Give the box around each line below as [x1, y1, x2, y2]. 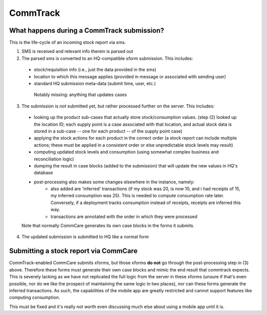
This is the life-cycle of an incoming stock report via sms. [9, 40, 126, 46]
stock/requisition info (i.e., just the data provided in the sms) [34, 67, 157, 73]
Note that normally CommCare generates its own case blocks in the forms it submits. [21, 223, 195, 229]
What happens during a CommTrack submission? [9, 26, 164, 35]
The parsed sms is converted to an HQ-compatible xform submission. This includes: [21, 55, 193, 61]
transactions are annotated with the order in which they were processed [50, 213, 198, 219]
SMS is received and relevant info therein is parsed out [21, 49, 133, 54]
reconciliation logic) [34, 156, 74, 162]
